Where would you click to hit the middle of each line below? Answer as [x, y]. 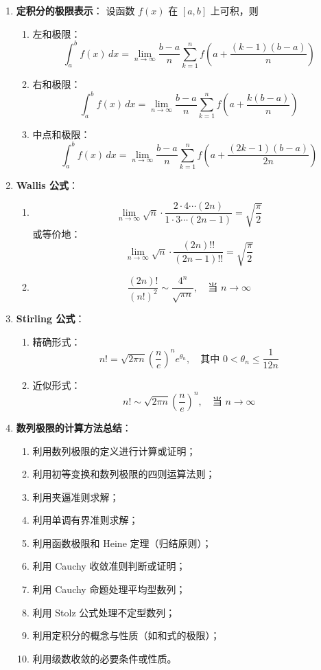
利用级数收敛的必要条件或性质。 [105, 658]
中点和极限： [61, 134]
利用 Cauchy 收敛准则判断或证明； [109, 566]
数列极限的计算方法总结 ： [74, 427]
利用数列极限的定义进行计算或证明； [114, 450]
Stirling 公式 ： [50, 319]
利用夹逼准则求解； [76, 496]
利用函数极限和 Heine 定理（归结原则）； [122, 543]
